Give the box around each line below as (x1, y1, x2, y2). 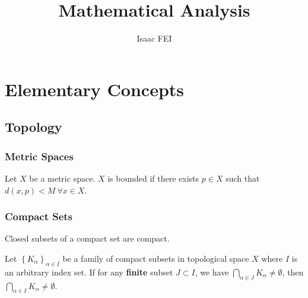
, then (282, 265, 304, 278)
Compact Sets (5, 209, 73, 224)
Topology (5, 118, 62, 136)
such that (226, 172, 260, 184)
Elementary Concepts (5, 77, 185, 101)
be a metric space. (29, 172, 96, 184)
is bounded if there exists (107, 172, 199, 184)
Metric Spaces (5, 148, 74, 163)
